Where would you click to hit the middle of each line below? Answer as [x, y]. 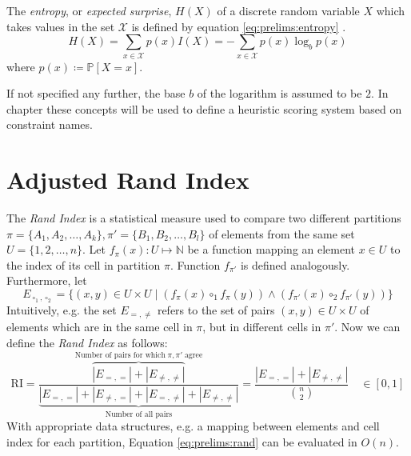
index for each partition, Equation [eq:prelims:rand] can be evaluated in [182, 441]
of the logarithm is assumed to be [279, 93]
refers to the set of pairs [216, 309]
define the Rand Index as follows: [87, 342]
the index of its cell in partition [84, 264]
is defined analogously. [295, 264]
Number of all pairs [139, 414]
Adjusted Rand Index [128, 180]
